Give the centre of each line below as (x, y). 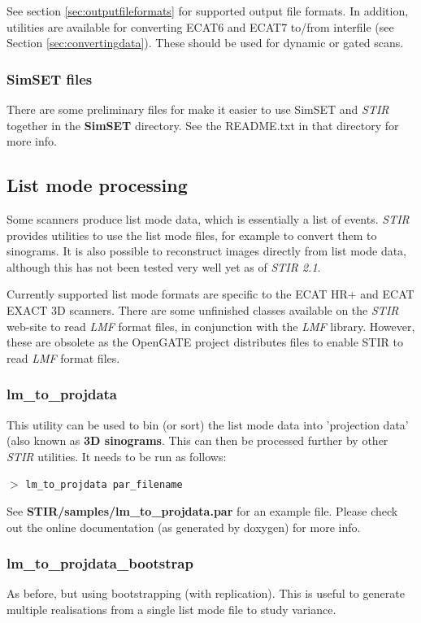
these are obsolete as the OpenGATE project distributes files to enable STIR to (205, 342)
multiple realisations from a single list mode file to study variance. (171, 609)
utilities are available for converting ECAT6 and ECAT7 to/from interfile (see (200, 26)
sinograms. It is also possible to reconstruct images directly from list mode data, (207, 251)
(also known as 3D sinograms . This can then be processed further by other (197, 440)
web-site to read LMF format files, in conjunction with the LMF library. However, (211, 326)
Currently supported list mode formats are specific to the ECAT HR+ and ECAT (210, 294)
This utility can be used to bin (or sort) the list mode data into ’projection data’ (208, 424)
